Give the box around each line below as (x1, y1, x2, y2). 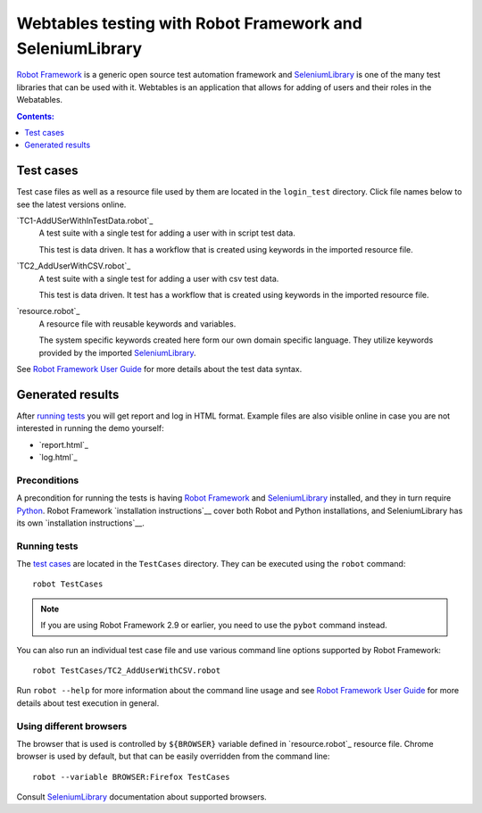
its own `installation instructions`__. (16, 518, 145, 528)
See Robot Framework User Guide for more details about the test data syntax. (16, 363, 303, 374)
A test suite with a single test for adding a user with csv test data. (38, 273, 279, 284)
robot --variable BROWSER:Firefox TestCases (32, 772, 231, 782)
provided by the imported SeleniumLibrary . (38, 347, 196, 358)
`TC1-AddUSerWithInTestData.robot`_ (16, 215, 154, 226)
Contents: (16, 111, 55, 121)
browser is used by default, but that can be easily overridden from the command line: (16, 751, 330, 762)
